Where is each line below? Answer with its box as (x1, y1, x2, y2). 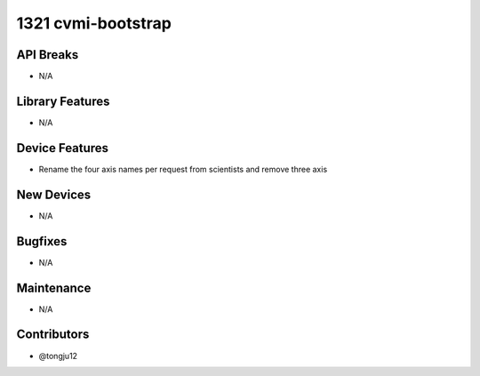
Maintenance (16, 280, 92, 295)
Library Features (16, 93, 110, 108)
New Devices (16, 187, 92, 202)
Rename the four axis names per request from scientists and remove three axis (38, 164, 328, 174)
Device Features (16, 140, 109, 156)
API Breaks (16, 47, 79, 62)
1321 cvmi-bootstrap (16, 13, 172, 33)
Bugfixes (16, 234, 68, 249)
